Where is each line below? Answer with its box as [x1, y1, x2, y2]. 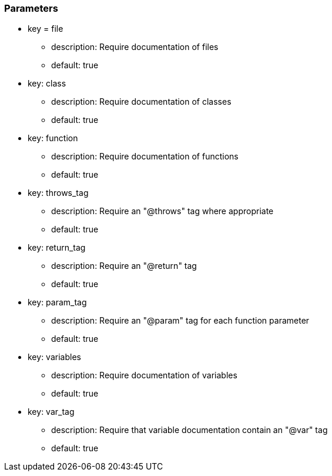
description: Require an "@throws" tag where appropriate [51, 206, 274, 217]
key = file [28, 24, 63, 34]
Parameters [4, 2, 58, 14]
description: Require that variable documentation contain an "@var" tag [51, 425, 328, 435]
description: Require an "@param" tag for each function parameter [51, 315, 310, 326]
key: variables [28, 352, 81, 362]
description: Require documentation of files [51, 42, 219, 52]
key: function [28, 133, 78, 144]
